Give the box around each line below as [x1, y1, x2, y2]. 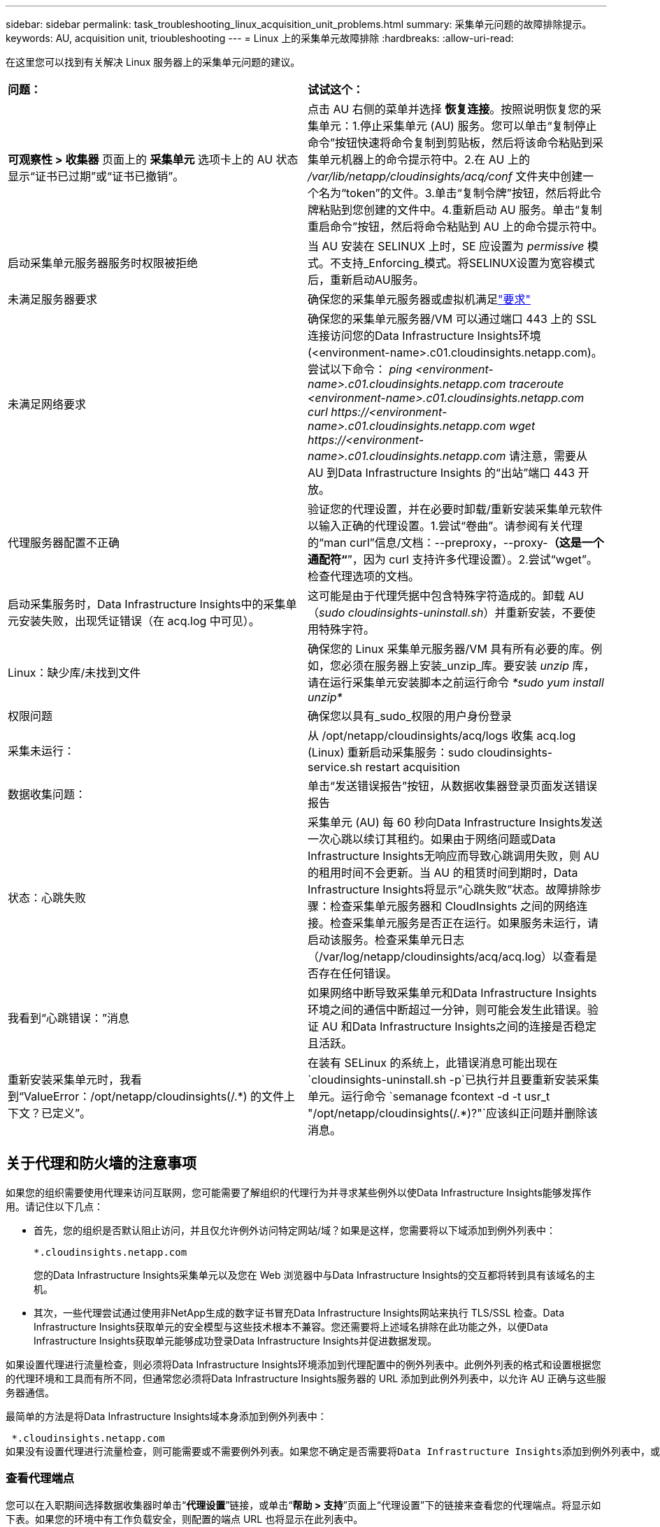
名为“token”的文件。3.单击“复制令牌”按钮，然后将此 [319, 186, 590, 200]
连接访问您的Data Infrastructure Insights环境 [308, 329, 541, 343]
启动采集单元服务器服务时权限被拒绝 [8, 256, 199, 270]
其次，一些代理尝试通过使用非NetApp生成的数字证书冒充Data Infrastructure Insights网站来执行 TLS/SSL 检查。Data [34, 1306, 565, 1319]
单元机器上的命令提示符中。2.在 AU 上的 [319, 152, 531, 166]
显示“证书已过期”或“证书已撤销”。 [8, 169, 185, 183]
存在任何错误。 [319, 966, 398, 980]
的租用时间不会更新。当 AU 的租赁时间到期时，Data [308, 866, 578, 880]
